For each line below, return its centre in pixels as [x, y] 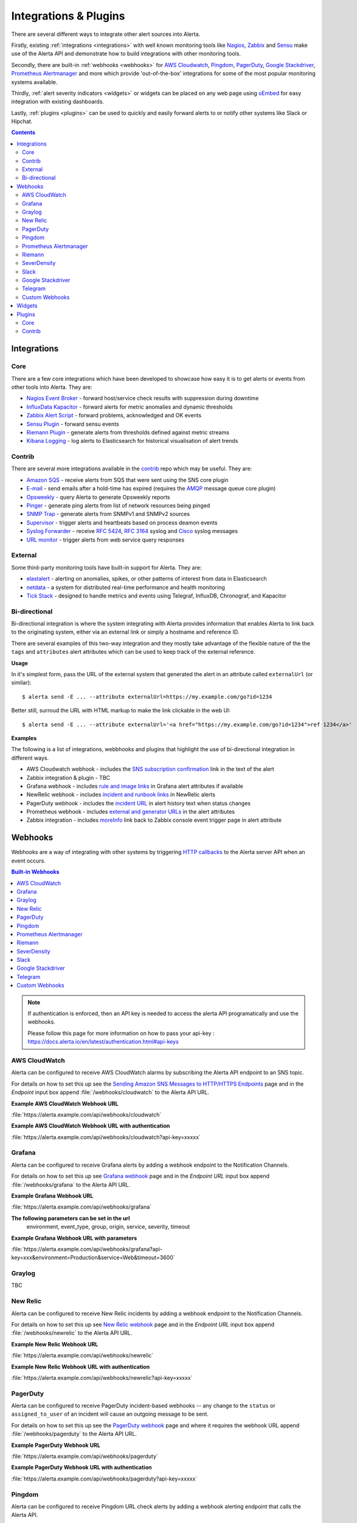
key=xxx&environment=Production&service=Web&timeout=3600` [93, 1257]
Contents [23, 133]
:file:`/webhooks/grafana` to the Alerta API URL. [71, 1184]
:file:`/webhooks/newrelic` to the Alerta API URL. [72, 1333]
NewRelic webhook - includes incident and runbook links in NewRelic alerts [121, 794]
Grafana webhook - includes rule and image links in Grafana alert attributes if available [135, 786]
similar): [21, 683]
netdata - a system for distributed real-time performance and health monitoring [126, 587]
